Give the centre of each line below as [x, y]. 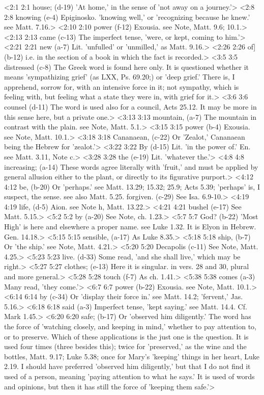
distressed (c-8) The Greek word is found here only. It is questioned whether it [127, 67]
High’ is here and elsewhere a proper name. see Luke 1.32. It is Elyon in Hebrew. [130, 227]
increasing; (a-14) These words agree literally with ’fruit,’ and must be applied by [131, 166]
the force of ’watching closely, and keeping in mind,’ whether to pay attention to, [130, 326]
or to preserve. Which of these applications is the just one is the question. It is [126, 336]
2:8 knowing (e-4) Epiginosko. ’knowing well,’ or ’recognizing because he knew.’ [127, 17]
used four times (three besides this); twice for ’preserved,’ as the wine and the [125, 346]
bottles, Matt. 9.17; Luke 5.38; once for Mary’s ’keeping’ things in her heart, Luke [132, 356]
